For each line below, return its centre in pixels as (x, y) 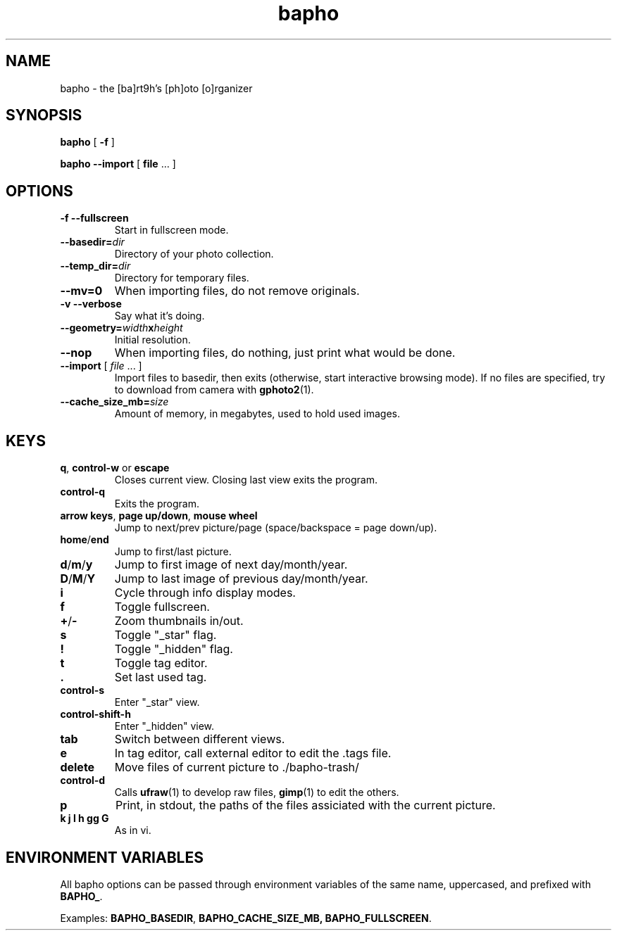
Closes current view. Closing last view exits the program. (246, 480)
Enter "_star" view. (157, 702)
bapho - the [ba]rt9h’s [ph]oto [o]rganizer (156, 88)
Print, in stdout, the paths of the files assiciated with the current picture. (305, 805)
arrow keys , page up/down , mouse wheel (159, 516)
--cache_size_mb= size (114, 402)
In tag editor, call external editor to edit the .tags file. (253, 753)
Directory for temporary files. (182, 278)
